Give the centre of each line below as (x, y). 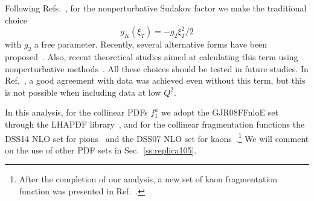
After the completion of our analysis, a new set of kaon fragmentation (148, 179)
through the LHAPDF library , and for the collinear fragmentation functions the (155, 124)
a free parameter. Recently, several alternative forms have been (151, 44)
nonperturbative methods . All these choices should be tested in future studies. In (157, 68)
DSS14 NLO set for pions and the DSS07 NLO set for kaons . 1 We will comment (157, 137)
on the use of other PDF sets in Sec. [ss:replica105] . (101, 150)
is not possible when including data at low (83, 92)
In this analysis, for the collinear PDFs (76, 112)
